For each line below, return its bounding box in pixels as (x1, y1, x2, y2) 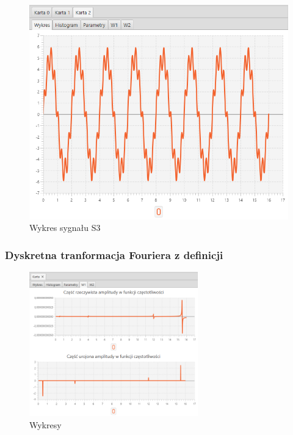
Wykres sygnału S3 (29, 221, 101, 234)
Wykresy (29, 418, 62, 431)
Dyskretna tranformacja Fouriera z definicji (5, 247, 223, 262)
